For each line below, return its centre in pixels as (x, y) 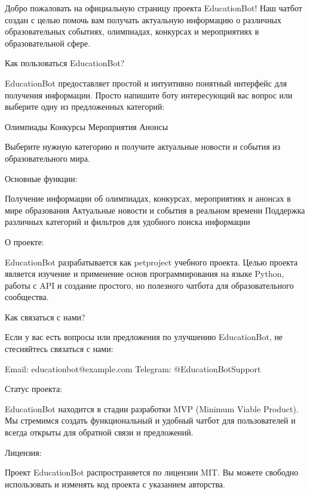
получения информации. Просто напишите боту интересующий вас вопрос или (149, 95)
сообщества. (27, 297)
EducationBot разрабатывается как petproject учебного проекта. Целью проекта (151, 262)
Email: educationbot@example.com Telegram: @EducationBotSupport (133, 368)
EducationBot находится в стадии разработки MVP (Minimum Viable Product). (152, 408)
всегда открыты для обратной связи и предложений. (99, 432)
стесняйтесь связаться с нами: (59, 349)
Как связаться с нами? (45, 317)
